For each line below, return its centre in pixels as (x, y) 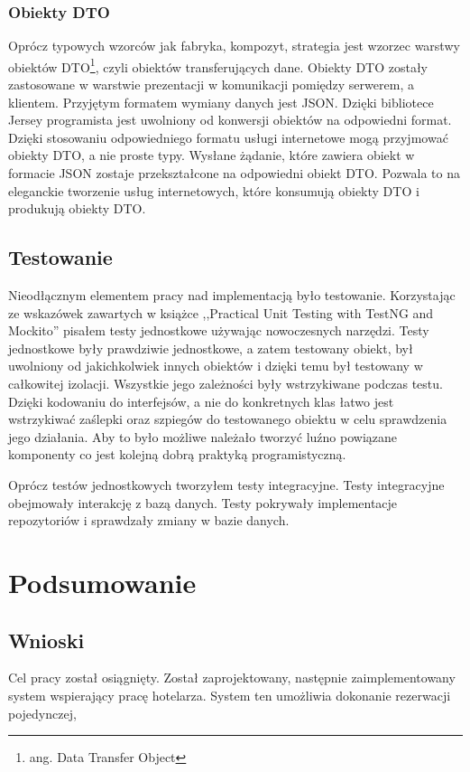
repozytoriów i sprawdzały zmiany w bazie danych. (149, 520)
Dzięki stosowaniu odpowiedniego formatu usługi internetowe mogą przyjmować (228, 137)
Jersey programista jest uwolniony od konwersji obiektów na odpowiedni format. (230, 120)
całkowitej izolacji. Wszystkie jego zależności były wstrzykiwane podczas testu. (226, 383)
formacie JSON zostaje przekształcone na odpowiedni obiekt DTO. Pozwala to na (234, 173)
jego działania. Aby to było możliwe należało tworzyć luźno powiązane (203, 436)
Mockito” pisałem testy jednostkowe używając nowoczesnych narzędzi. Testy (219, 330)
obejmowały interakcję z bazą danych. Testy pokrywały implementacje (203, 502)
